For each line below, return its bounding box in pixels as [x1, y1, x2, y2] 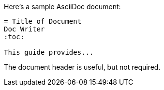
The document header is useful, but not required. [4, 63, 161, 71]
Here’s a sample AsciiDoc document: [4, 2, 121, 11]
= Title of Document [4, 17, 82, 25]
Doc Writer [4, 25, 45, 33]
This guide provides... [4, 48, 94, 56]
